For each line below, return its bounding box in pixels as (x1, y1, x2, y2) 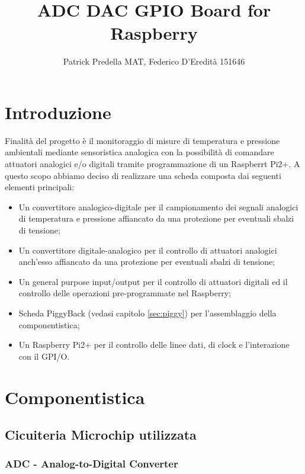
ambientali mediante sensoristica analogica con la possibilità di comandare (5, 146, 274, 158)
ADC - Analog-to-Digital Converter (5, 456, 178, 471)
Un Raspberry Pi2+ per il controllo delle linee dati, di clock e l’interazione (18, 338, 290, 351)
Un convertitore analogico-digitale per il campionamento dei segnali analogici (18, 200, 298, 213)
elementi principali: (5, 181, 75, 193)
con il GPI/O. (18, 350, 70, 362)
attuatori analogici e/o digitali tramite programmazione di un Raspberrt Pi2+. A (5, 158, 300, 170)
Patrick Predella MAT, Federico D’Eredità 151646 (63, 55, 245, 68)
